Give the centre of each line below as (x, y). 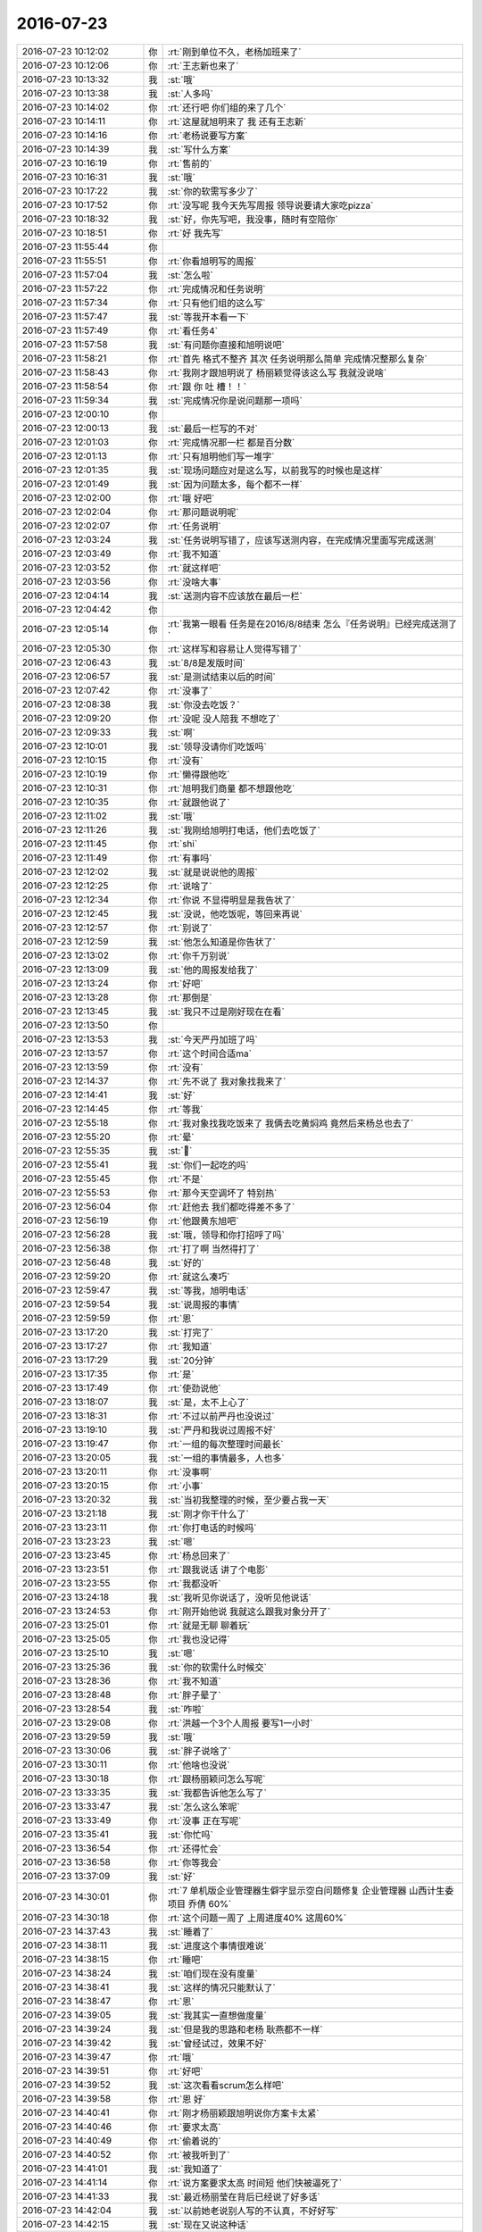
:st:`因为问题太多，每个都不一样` (235, 484)
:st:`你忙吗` (191, 1835)
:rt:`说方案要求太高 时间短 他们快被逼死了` (255, 2183)
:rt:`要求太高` (194, 2127)
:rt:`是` (181, 1374)
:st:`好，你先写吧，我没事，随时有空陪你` (253, 219)
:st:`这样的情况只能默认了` (222, 1987)
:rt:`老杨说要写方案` (208, 136)
